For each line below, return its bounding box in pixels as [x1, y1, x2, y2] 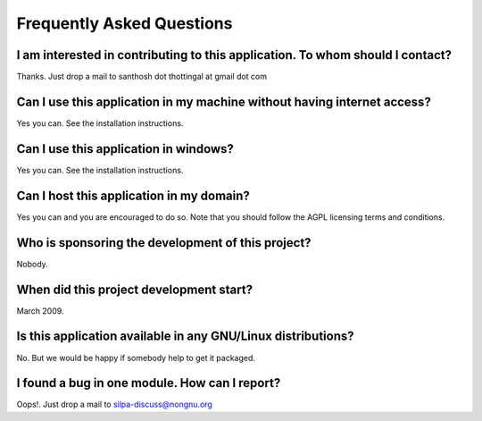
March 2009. [16, 305, 64, 316]
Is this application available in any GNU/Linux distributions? [16, 329, 354, 344]
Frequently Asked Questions [16, 13, 233, 33]
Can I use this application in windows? [16, 141, 234, 156]
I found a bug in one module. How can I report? [16, 375, 281, 391]
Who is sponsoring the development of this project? [16, 235, 312, 250]
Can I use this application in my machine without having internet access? [16, 94, 432, 109]
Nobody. [16, 258, 48, 269]
